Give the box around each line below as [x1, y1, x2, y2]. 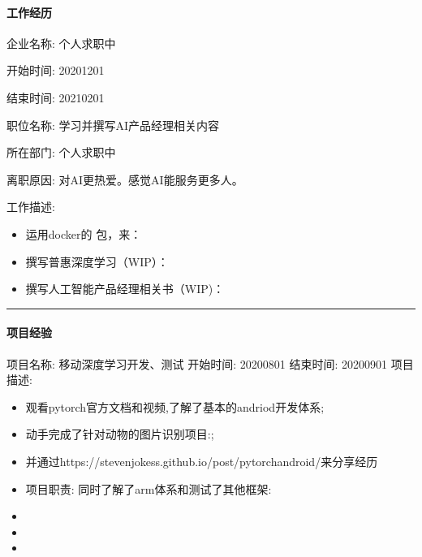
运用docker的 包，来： [25, 225, 142, 242]
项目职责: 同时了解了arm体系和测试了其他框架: [25, 480, 272, 497]
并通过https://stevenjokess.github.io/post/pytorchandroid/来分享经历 [25, 452, 378, 469]
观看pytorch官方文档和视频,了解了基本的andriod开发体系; [25, 398, 325, 415]
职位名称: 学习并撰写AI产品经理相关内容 [6, 116, 220, 133]
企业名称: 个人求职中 [6, 34, 116, 51]
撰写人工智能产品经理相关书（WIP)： [25, 280, 225, 297]
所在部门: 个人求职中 [6, 144, 116, 161]
